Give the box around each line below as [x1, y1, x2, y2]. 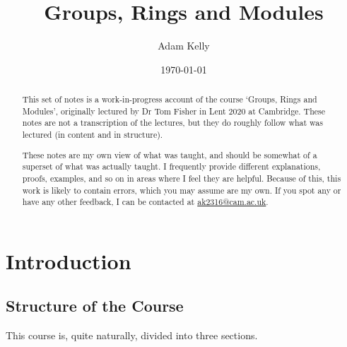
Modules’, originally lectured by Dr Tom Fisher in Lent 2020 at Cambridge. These [22, 105, 326, 117]
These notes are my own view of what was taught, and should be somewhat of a [22, 148, 317, 160]
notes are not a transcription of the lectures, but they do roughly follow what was [22, 117, 323, 129]
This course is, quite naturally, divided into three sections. [6, 328, 258, 343]
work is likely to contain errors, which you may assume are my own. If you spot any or [22, 184, 341, 196]
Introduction [6, 246, 131, 275]
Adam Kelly [158, 38, 210, 53]
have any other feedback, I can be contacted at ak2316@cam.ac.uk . [22, 196, 269, 208]
